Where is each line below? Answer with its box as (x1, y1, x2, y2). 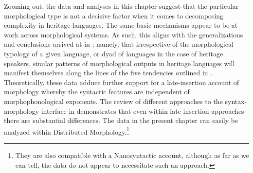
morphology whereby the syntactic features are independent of (4, 86, 190, 97)
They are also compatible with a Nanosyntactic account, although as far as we (15, 150, 249, 160)
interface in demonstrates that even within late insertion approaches (41, 105, 244, 116)
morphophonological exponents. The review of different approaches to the (4, 96, 223, 106)
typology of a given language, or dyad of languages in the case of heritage (4, 48, 223, 58)
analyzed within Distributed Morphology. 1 (4, 125, 129, 137)
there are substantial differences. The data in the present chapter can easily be (4, 115, 238, 125)
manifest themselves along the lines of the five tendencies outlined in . (4, 68, 213, 78)
